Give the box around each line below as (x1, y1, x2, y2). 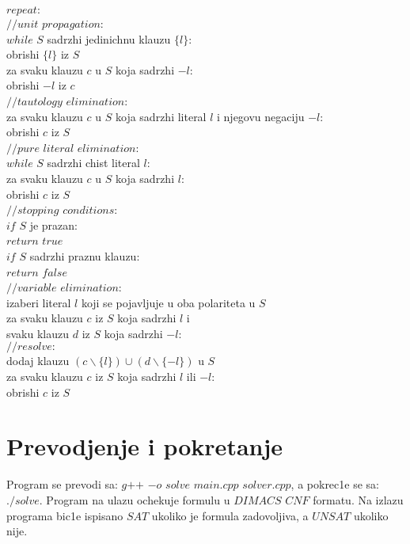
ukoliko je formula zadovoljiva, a (151, 507, 309, 523)
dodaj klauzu (6, 352, 70, 369)
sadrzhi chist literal (47, 154, 140, 171)
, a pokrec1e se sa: (290, 476, 379, 493)
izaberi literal (6, 294, 71, 310)
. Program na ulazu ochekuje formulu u (39, 491, 230, 508)
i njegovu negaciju (217, 108, 305, 124)
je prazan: (29, 216, 78, 233)
